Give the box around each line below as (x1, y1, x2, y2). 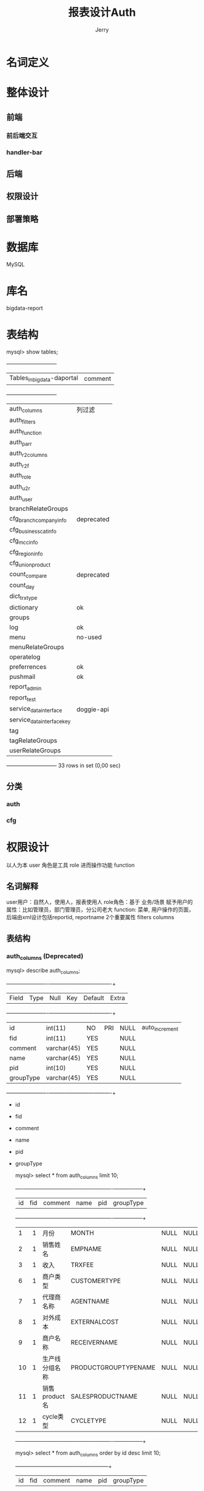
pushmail (9, 672, 35, 681)
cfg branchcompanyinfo (9, 515, 67, 524)
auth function (9, 426, 42, 436)
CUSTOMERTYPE (70, 1277, 121, 1285)
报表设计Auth (67, 5, 137, 19)
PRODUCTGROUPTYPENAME (70, 1363, 156, 1372)
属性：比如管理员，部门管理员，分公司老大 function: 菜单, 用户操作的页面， (6, 906, 194, 913)
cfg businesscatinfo (9, 526, 56, 535)
